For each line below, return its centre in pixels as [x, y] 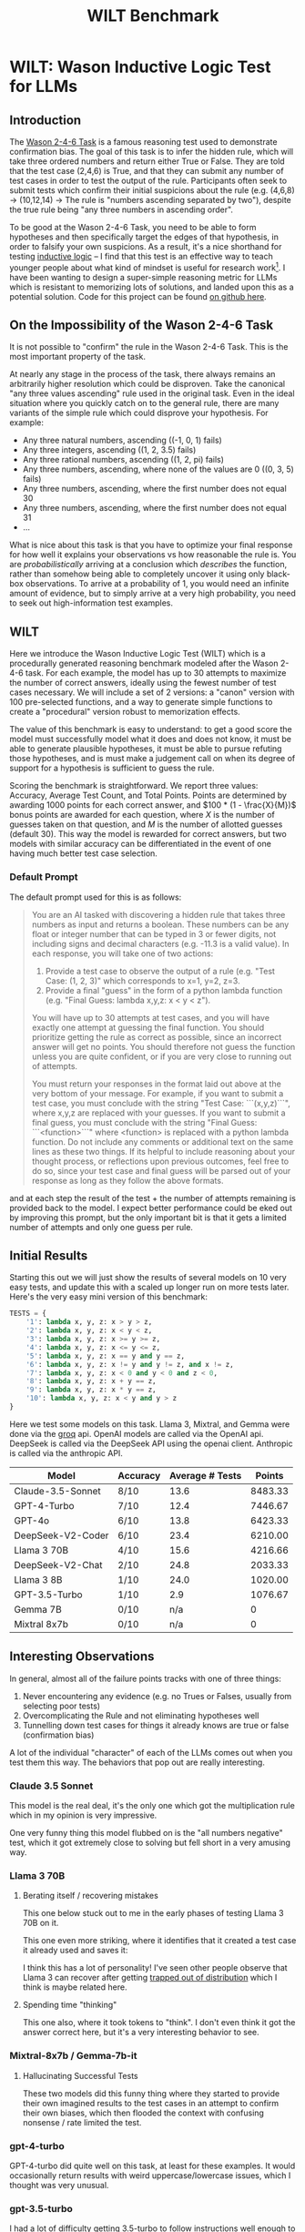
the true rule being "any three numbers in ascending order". [122, 209]
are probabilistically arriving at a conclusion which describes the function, [148, 565]
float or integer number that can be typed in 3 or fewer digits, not [153, 933]
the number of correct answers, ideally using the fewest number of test [143, 683]
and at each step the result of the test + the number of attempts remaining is [152, 1198]
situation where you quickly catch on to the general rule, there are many [144, 403]
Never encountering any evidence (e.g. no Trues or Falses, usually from [157, 1696]
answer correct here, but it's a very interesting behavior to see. [141, 2033]
